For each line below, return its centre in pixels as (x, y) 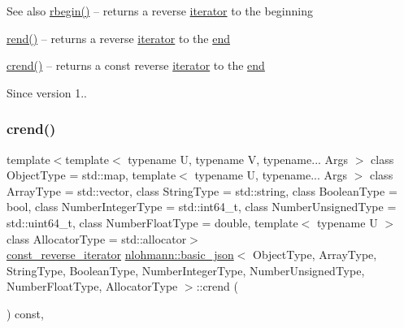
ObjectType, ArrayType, (315, 255)
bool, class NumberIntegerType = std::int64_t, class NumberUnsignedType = (202, 207)
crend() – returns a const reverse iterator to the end (136, 65)
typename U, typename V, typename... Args (238, 159)
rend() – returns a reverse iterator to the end (119, 38)
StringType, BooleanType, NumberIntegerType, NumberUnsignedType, (186, 270)
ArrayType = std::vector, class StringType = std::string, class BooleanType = (202, 190)
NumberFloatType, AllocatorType (92, 286)
